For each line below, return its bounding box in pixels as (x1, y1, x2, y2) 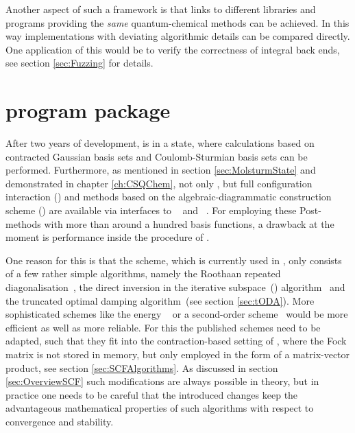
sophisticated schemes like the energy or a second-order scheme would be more (5, 307, 348, 321)
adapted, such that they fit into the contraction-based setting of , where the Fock (5, 333, 347, 348)
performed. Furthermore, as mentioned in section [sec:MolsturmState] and (5, 163, 316, 177)
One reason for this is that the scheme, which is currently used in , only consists (5, 253, 342, 267)
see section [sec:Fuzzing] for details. (5, 56, 154, 70)
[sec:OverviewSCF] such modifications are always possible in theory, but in (5, 374, 319, 388)
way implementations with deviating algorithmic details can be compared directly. (5, 29, 350, 43)
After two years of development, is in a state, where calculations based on (5, 136, 315, 150)
